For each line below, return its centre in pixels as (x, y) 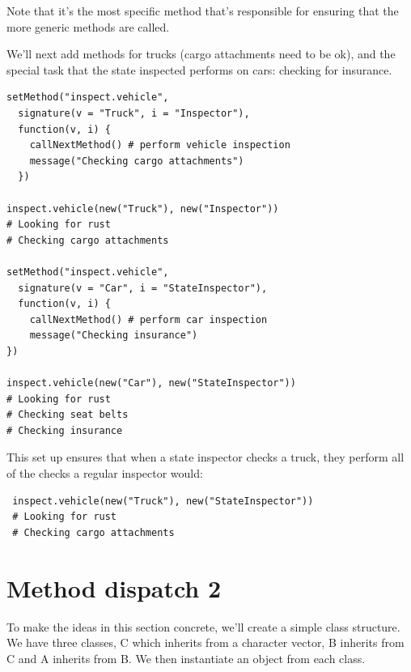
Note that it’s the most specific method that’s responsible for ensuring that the (203, 11)
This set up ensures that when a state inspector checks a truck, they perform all (205, 457)
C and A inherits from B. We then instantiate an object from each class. (186, 658)
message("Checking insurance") (114, 336)
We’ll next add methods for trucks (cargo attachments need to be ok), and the (201, 54)
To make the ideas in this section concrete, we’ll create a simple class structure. (203, 626)
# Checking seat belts (68, 415)
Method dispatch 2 (114, 587)
